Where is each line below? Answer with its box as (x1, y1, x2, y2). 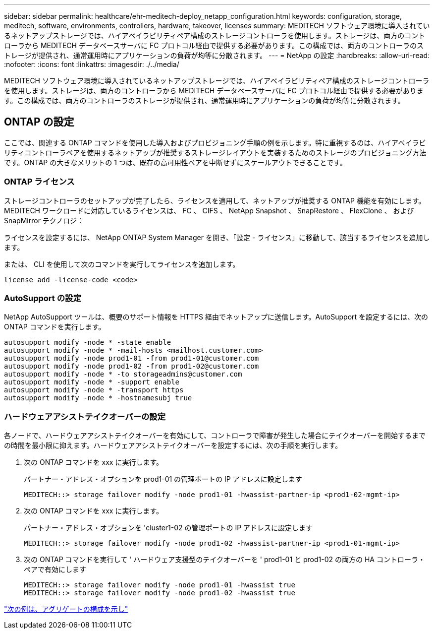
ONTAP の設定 (4, 116, 74, 128)
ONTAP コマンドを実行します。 (4, 322, 106, 331)
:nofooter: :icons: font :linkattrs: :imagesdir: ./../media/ (4, 60, 179, 68)
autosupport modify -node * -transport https (4, 386, 184, 394)
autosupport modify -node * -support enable (4, 378, 180, 386)
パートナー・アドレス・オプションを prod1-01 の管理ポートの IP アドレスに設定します (24, 475, 302, 484)
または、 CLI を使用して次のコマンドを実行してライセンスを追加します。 (4, 259, 240, 268)
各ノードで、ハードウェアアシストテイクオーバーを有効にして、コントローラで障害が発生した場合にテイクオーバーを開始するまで (4, 431, 426, 440)
